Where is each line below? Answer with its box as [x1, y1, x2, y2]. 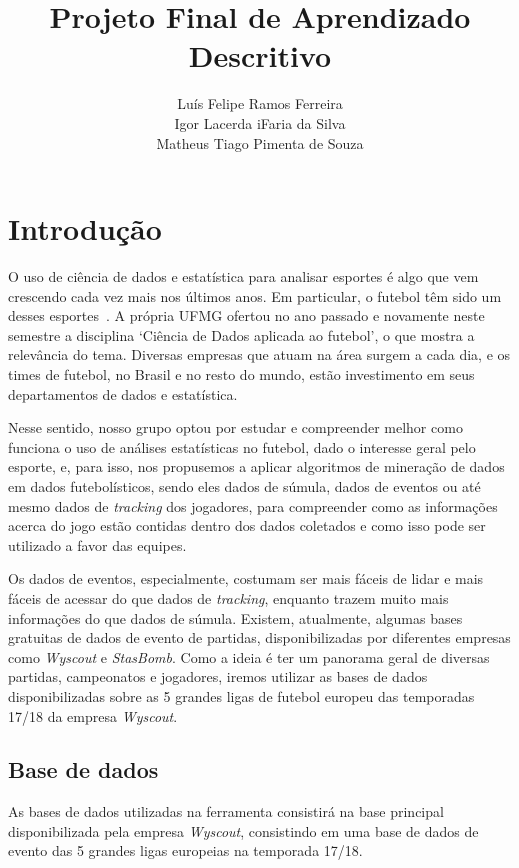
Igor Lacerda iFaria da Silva [174, 112, 346, 133]
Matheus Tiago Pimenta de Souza [156, 132, 364, 153]
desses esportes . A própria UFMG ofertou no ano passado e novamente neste [8, 305, 485, 326]
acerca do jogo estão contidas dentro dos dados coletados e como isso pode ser [8, 515, 486, 536]
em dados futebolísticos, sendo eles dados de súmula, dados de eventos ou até [8, 475, 481, 496]
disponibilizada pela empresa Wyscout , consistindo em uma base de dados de [8, 820, 479, 841]
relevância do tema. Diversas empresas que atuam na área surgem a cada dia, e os [8, 344, 511, 365]
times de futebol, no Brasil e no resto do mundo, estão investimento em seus [8, 364, 475, 384]
